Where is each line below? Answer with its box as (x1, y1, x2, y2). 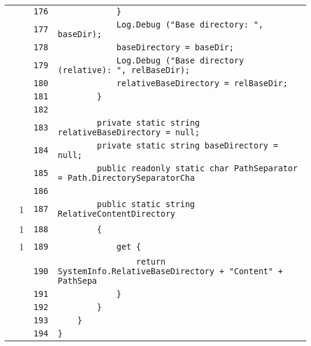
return (136, 257, 166, 266)
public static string (97, 199, 195, 209)
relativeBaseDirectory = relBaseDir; (116, 78, 288, 88)
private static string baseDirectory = (97, 141, 278, 150)
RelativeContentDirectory (57, 209, 175, 218)
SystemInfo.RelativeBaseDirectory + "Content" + (57, 266, 283, 276)
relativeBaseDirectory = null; (57, 128, 200, 137)
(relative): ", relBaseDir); (57, 65, 190, 75)
